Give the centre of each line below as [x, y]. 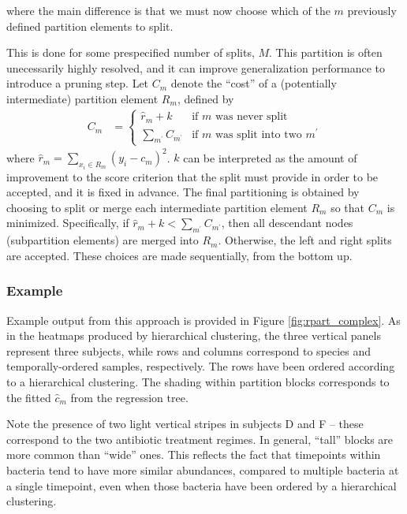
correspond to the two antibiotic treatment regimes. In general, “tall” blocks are [200, 439]
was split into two [259, 134]
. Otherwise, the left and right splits [305, 240]
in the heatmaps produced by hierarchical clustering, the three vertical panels [194, 335]
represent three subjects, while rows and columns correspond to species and [189, 350]
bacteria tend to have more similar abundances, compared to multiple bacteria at [203, 469]
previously [372, 10]
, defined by [205, 98]
